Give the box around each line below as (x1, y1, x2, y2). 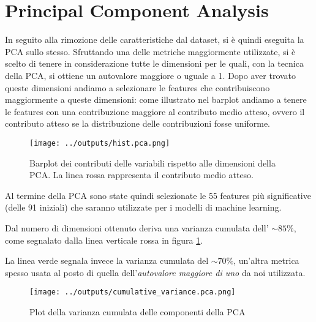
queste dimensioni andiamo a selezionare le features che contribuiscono (5, 81, 270, 94)
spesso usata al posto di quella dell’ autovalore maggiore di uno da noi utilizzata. (5, 266, 306, 279)
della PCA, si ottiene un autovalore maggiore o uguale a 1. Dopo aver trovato (5, 69, 296, 81)
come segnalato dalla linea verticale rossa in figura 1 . (5, 233, 203, 246)
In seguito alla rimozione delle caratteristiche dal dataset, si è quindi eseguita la (5, 33, 304, 46)
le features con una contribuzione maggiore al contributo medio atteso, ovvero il (5, 105, 305, 118)
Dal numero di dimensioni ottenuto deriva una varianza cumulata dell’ (5, 221, 269, 234)
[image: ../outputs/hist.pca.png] (29, 138, 170, 148)
